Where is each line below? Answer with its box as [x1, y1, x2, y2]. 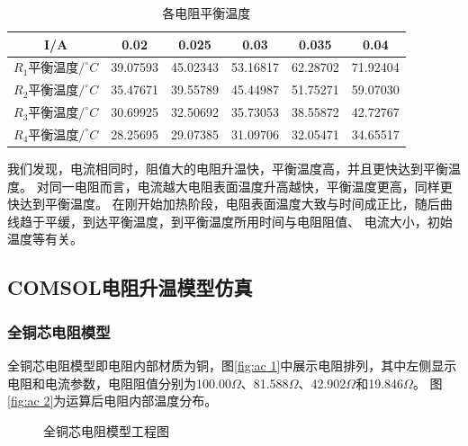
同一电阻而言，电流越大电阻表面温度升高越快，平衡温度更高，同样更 [49, 176, 453, 195]
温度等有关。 [7, 229, 83, 248]
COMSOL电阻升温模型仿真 [7, 273, 253, 301]
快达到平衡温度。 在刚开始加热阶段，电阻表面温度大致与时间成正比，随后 [7, 194, 440, 213]
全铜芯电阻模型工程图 [43, 421, 169, 440]
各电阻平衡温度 [162, 4, 251, 22]
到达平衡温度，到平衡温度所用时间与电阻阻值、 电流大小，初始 [82, 211, 453, 230]
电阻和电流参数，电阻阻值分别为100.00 [7, 373, 231, 392]
